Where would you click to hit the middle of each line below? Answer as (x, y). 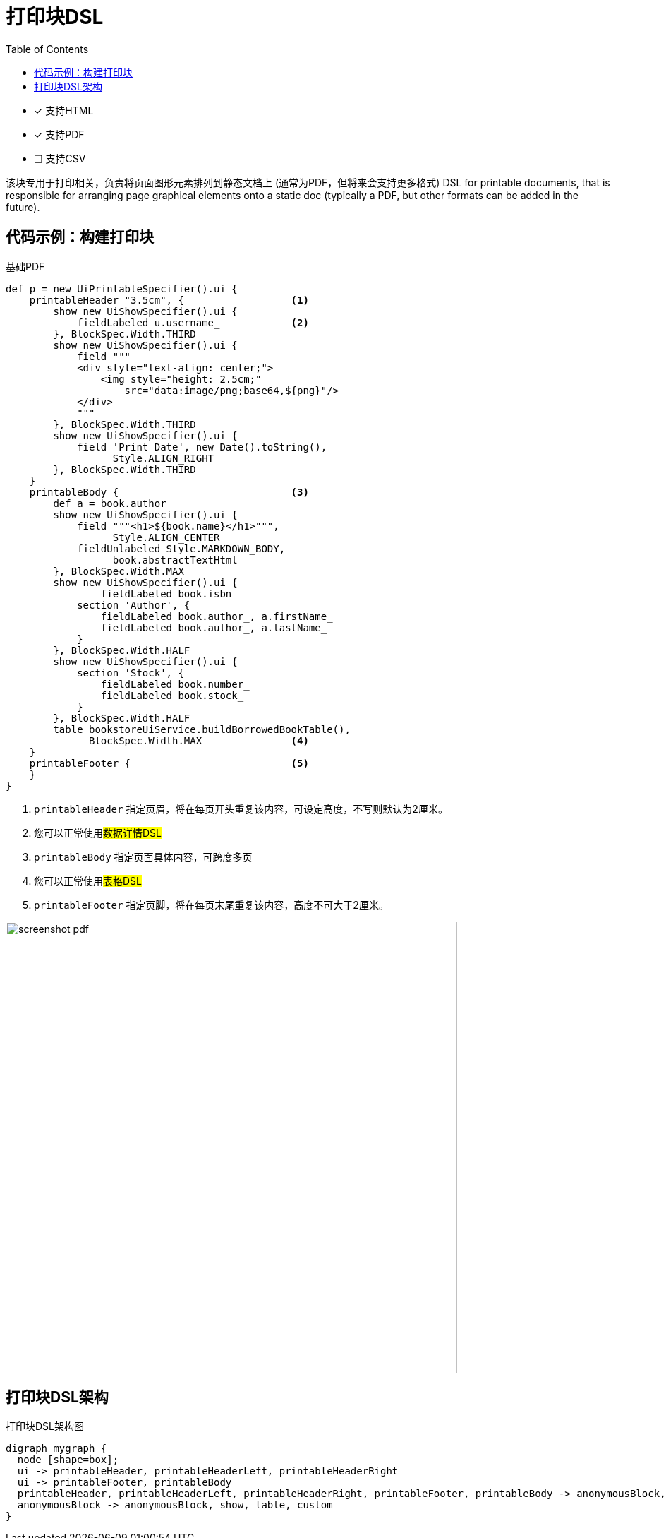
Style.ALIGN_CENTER (166, 537)
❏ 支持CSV (60, 158)
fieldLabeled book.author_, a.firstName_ (217, 616)
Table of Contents (47, 49)
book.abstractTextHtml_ (178, 560)
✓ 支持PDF (59, 134)
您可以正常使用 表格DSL (88, 881)
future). (23, 207)
